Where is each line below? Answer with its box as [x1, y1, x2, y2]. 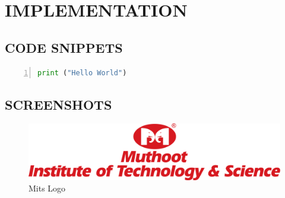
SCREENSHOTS [5, 95, 112, 113]
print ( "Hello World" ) [37, 68, 127, 77]
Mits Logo [28, 182, 66, 194]
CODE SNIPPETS [5, 38, 123, 56]
